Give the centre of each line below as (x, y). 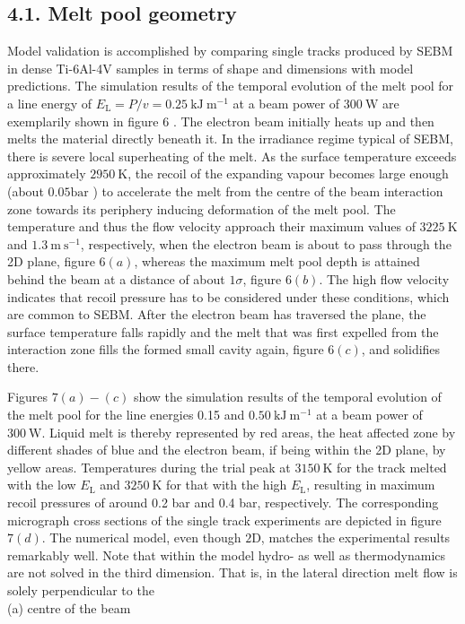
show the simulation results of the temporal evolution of (287, 397)
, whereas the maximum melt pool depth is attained (277, 261)
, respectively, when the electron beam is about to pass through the (266, 243)
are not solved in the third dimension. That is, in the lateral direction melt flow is (232, 572)
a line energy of (50, 103)
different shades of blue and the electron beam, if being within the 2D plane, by (227, 450)
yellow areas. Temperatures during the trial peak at (149, 467)
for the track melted (392, 467)
